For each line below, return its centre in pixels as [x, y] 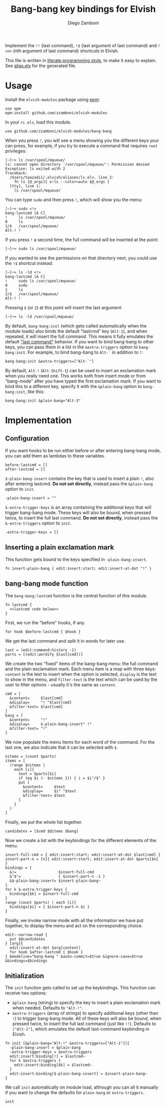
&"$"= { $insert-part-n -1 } [57, 876]
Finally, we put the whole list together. [44, 822]
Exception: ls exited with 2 [35, 169]
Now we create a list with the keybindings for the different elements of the [81, 840]
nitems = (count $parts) [31, 756]
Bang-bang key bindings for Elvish [83, 9]
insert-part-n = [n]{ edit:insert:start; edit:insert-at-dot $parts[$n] [82, 859]
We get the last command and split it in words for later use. [65, 641]
